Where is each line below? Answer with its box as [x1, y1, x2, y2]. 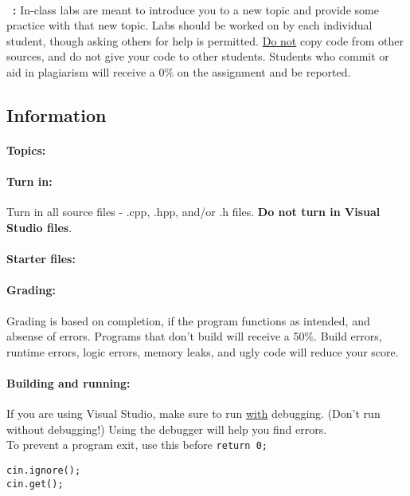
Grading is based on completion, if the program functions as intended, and [6, 312, 370, 329]
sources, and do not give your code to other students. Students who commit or [6, 48, 389, 65]
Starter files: [6, 250, 76, 267]
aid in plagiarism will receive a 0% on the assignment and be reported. [6, 63, 351, 80]
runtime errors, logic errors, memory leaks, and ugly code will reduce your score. [6, 343, 399, 360]
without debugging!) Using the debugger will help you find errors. [6, 420, 327, 437]
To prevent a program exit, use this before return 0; [6, 436, 268, 453]
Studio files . [6, 218, 72, 235]
